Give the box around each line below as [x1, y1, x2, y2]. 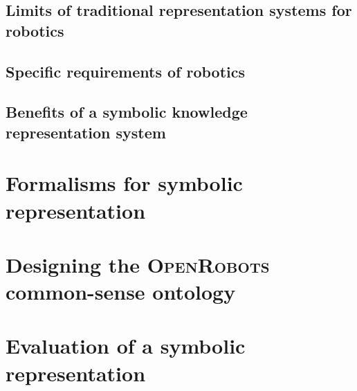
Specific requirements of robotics [6, 60, 246, 82]
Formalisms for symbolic [6, 169, 243, 197]
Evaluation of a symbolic [6, 331, 246, 360]
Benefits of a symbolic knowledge [6, 101, 248, 122]
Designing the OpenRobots [6, 250, 270, 278]
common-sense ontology [6, 278, 236, 306]
